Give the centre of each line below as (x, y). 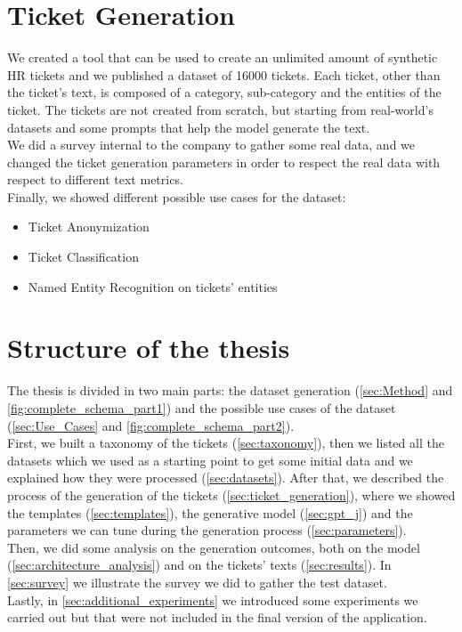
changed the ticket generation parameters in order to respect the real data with (224, 162)
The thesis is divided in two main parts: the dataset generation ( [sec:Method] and (230, 390)
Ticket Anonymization (89, 227)
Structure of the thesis (149, 348)
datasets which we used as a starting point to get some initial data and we (210, 460)
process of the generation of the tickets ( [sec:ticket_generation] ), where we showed (231, 494)
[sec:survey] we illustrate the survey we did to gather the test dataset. (197, 582)
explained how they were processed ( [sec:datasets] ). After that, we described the (226, 478)
